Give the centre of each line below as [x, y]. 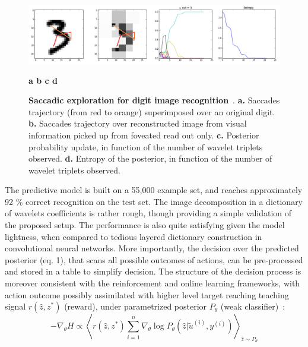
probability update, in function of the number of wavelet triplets [146, 146]
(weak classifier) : [253, 306]
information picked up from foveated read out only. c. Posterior [144, 135]
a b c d [43, 80]
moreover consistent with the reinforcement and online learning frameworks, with [153, 283]
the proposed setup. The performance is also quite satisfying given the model [145, 225]
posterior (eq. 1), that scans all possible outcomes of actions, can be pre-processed [154, 259]
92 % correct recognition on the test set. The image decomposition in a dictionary [154, 201]
